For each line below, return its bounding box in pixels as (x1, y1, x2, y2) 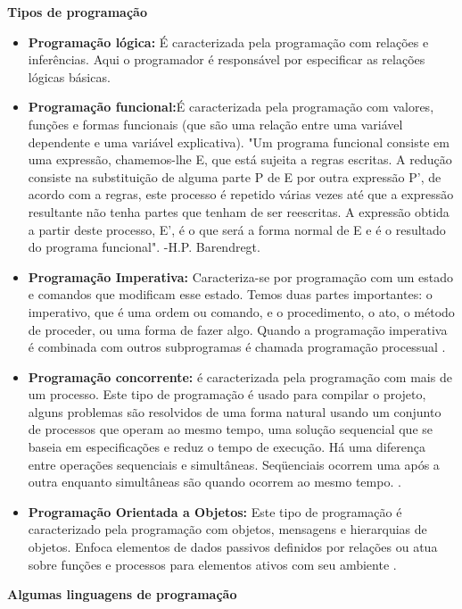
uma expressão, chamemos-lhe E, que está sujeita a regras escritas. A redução (28, 150, 452, 169)
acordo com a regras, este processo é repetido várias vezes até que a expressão (28, 185, 454, 204)
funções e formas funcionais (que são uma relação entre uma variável (28, 114, 403, 133)
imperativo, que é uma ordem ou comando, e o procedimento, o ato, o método (28, 302, 455, 321)
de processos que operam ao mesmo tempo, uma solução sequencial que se (28, 420, 433, 438)
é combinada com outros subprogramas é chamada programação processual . (28, 338, 446, 356)
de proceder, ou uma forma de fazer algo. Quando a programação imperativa (28, 320, 448, 338)
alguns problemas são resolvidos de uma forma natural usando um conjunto (28, 402, 441, 421)
